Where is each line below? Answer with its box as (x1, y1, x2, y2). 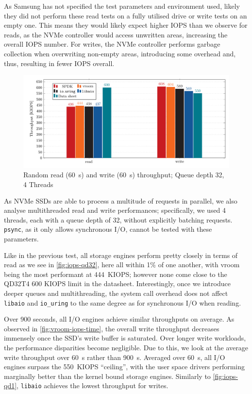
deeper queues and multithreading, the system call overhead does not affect (4, 288, 228, 298)
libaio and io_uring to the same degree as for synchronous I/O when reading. (4, 297, 241, 308)
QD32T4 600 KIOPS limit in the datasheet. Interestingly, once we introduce (4, 278, 231, 289)
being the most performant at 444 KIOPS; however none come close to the (4, 269, 227, 279)
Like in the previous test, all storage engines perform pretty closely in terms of (4, 250, 238, 260)
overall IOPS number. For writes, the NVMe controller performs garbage (4, 39, 220, 49)
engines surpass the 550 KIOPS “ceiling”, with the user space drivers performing (4, 361, 245, 372)
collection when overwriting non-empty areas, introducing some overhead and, (4, 48, 236, 58)
